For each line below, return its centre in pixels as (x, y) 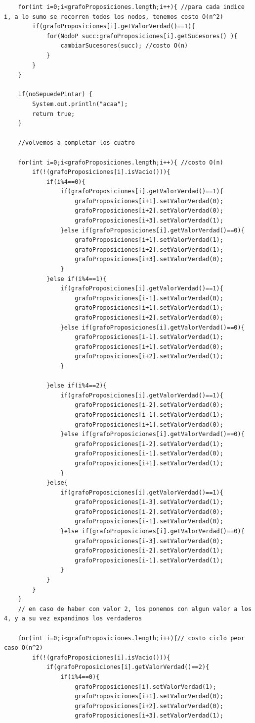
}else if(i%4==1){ (76, 279)
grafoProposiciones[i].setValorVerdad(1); (146, 687)
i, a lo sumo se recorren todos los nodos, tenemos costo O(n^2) (114, 17)
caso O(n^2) (23, 648)
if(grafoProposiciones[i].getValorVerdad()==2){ (128, 667)
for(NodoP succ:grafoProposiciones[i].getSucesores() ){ (142, 36)
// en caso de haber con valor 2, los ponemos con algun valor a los (135, 609)
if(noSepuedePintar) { (55, 94)
